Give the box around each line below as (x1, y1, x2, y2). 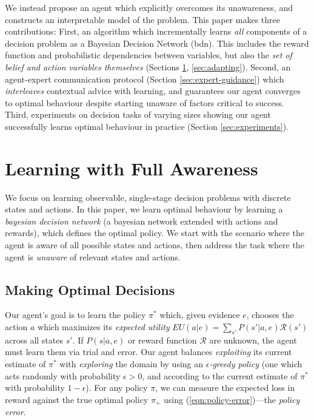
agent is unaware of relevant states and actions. (5, 250, 181, 263)
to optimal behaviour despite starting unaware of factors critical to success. (5, 96, 284, 109)
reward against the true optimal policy (5, 393, 149, 405)
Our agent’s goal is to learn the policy (5, 308, 146, 321)
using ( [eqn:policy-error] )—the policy (163, 393, 300, 405)
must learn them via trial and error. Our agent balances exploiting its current (5, 345, 292, 358)
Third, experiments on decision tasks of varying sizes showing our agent (5, 108, 271, 121)
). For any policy (85, 381, 148, 394)
